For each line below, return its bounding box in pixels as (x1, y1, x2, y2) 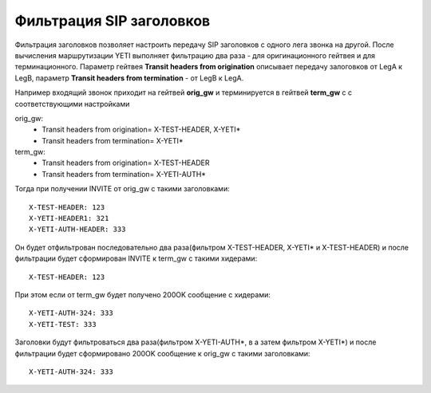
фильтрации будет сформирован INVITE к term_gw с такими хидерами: (14, 253, 258, 263)
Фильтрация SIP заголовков (14, 12, 211, 29)
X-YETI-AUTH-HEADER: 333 (29, 225, 126, 234)
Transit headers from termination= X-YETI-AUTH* (42, 169, 207, 179)
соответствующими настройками (14, 99, 130, 108)
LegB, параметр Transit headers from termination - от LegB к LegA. (14, 73, 244, 83)
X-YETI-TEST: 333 (29, 320, 97, 328)
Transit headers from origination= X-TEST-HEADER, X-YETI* (42, 124, 241, 135)
